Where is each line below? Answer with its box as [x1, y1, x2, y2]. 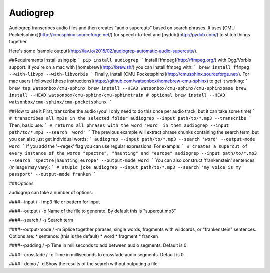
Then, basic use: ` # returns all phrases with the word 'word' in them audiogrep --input [9, 122, 229, 128]
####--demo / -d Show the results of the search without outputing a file [9, 261, 158, 267]
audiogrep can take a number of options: [9, 190, 93, 196]
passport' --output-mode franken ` [9, 171, 97, 177]
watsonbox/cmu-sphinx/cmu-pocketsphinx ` [9, 99, 112, 105]
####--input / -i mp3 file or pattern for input [9, 199, 100, 205]
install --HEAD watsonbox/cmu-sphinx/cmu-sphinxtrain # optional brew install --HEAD [9, 92, 226, 98]
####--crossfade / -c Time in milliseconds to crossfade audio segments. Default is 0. [9, 251, 185, 257]
